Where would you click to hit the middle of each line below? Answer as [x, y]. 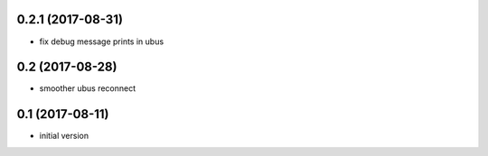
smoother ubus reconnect [88, 88]
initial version [64, 136]
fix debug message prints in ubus [102, 41]
